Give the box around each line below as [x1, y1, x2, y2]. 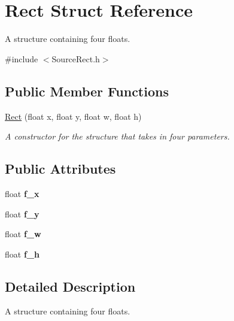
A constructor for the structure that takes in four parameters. [5, 130, 230, 143]
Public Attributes [5, 159, 116, 178]
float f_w [5, 228, 41, 240]
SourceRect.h [51, 52, 100, 65]
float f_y [5, 207, 39, 220]
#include [5, 52, 38, 65]
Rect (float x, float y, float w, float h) [5, 110, 142, 122]
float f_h [5, 247, 39, 260]
